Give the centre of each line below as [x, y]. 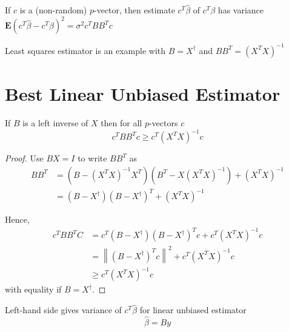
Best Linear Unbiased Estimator [143, 93]
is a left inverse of [55, 122]
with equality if [33, 289]
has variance [241, 10]
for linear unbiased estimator [193, 310]
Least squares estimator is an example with [85, 50]
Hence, [17, 219]
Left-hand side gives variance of [63, 310]
